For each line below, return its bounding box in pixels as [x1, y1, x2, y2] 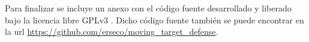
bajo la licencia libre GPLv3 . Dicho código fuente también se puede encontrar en [5, 13, 304, 26]
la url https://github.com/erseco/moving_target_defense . [5, 25, 218, 38]
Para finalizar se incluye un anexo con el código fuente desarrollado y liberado [5, 2, 292, 14]
